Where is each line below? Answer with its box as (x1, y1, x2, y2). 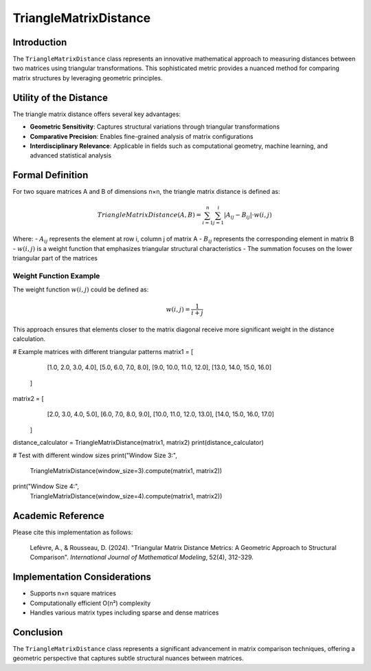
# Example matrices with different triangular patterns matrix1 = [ (12, 347, 194, 355)
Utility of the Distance (12, 91, 108, 103)
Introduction (12, 36, 67, 48)
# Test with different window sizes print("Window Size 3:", (12, 451, 178, 459)
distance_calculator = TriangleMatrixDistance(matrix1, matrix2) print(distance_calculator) (12, 439, 265, 447)
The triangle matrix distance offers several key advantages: (12, 110, 181, 118)
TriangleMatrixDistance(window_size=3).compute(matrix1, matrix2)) (30, 466, 223, 474)
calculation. (12, 335, 46, 343)
